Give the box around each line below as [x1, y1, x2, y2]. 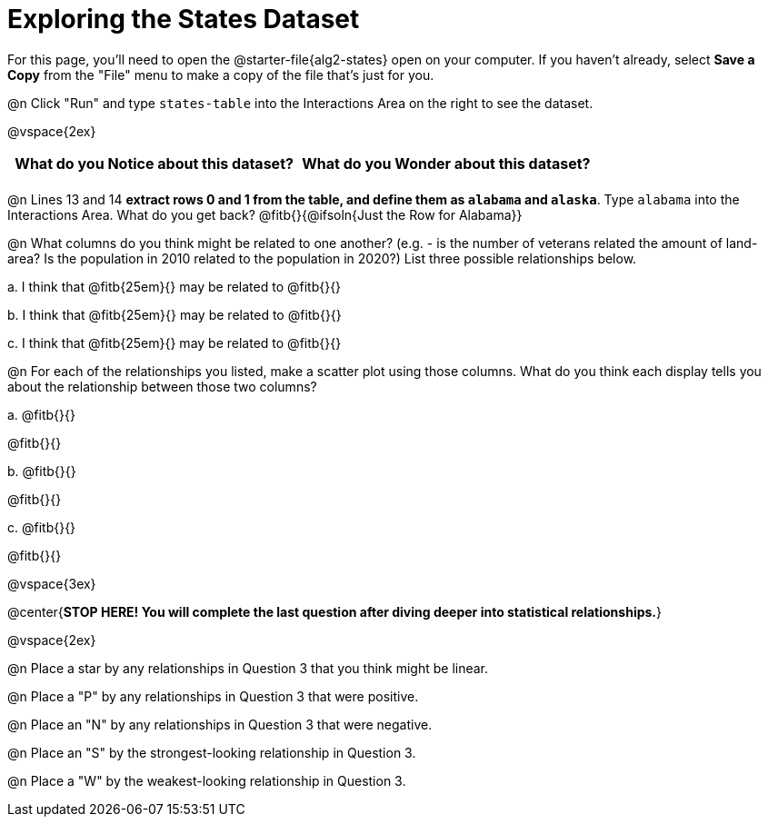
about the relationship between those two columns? [7, 378, 317, 394]
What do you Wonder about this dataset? [302, 154, 591, 173]
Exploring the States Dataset [7, 4, 360, 35]
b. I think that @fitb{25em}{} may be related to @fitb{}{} [7, 306, 342, 323]
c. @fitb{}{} [7, 519, 76, 535]
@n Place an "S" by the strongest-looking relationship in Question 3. [7, 744, 416, 760]
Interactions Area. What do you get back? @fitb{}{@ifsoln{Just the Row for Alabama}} [7, 206, 523, 223]
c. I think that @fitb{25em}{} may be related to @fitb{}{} [7, 334, 342, 351]
